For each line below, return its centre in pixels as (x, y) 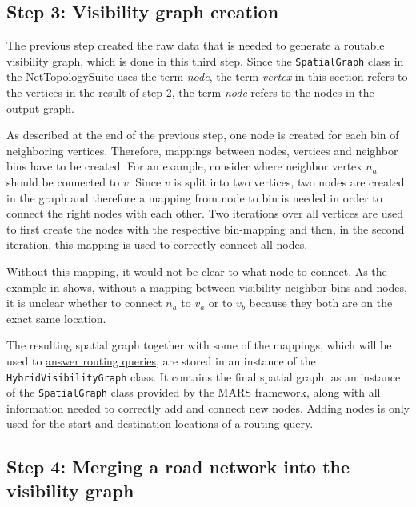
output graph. (40, 108)
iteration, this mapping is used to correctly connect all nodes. (157, 244)
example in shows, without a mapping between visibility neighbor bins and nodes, (207, 287)
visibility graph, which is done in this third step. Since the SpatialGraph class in (205, 60)
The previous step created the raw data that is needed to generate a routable (196, 45)
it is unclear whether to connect (84, 303)
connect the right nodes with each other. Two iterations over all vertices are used (205, 213)
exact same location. (56, 318)
